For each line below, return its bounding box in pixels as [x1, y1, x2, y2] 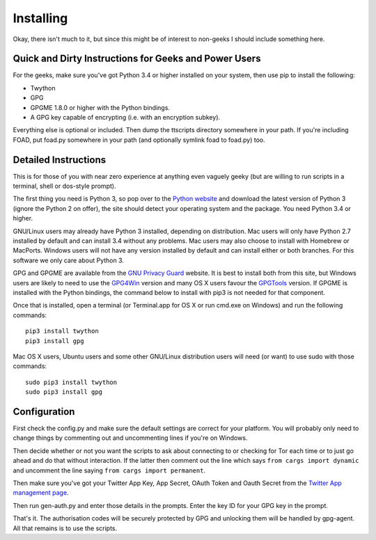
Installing [13, 10, 68, 26]
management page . [13, 489, 69, 497]
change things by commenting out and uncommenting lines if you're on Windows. [13, 434, 248, 442]
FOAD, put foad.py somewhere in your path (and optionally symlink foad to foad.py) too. [13, 136, 266, 144]
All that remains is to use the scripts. [13, 524, 118, 532]
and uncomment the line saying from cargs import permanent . [13, 466, 205, 475]
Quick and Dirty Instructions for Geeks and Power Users [13, 53, 261, 65]
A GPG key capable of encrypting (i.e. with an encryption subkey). [30, 113, 221, 122]
